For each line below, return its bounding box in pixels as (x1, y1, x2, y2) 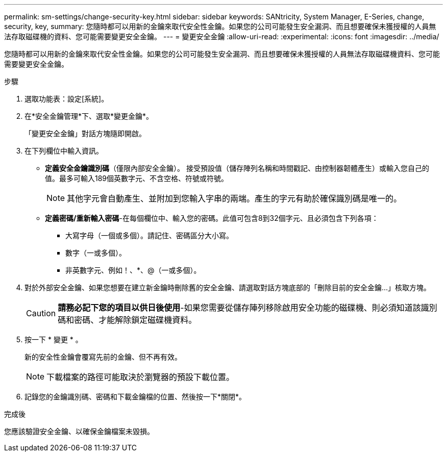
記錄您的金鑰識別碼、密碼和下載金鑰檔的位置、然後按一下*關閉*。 (24, 392, 246, 401)
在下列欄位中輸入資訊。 (24, 146, 103, 155)
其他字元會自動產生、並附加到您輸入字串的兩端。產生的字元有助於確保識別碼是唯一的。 (67, 193, 402, 204)
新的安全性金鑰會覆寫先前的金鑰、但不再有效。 (24, 352, 182, 361)
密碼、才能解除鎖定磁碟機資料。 (74, 315, 197, 325)
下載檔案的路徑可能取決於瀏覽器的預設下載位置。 (46, 372, 235, 382)
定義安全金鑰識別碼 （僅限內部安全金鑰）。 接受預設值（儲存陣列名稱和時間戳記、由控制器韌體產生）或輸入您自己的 (45, 164, 429, 172)
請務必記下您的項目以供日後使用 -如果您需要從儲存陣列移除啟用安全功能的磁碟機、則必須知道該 (58, 302, 421, 313)
